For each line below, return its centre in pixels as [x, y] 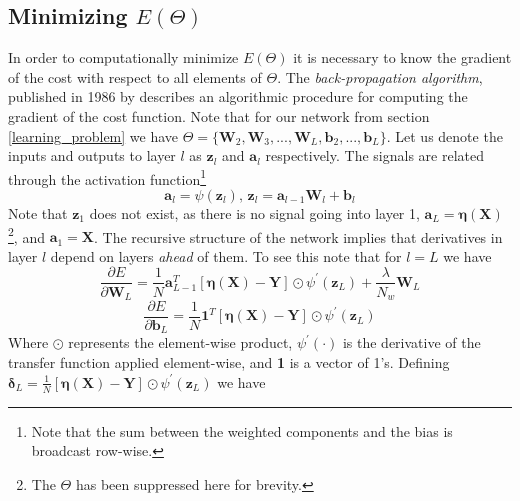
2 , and [26, 235]
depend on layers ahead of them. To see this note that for [226, 255]
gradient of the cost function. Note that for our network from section [219, 115]
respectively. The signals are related [374, 155]
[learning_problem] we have [93, 135]
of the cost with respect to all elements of [135, 76]
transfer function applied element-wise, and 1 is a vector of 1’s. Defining [229, 362]
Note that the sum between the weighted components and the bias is [242, 430]
